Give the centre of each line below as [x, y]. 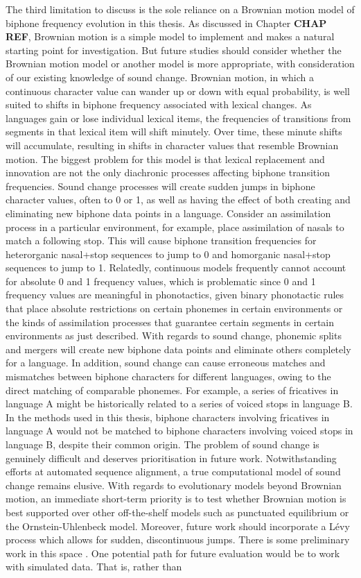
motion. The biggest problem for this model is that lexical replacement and [165, 159]
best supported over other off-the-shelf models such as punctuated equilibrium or [177, 512]
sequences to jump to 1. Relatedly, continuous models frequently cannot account [176, 267]
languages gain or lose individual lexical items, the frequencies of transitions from [178, 118]
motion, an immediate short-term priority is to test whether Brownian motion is [176, 499]
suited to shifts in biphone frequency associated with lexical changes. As [159, 104]
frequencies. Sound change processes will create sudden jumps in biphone [160, 186]
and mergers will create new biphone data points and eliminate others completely [178, 349]
